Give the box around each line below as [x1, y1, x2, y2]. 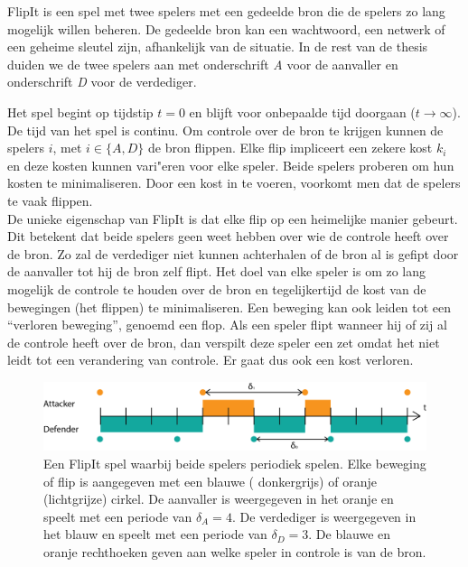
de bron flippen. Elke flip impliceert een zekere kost [148, 138, 433, 157]
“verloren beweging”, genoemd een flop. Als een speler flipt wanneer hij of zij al [7, 315, 447, 334]
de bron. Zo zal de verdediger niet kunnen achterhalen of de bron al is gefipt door [7, 244, 459, 263]
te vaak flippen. [7, 191, 93, 209]
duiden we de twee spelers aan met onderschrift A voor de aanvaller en [7, 54, 398, 73]
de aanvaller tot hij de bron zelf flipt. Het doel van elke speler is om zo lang [7, 262, 426, 281]
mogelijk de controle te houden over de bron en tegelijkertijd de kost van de [7, 279, 426, 298]
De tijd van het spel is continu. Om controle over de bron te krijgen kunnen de [7, 120, 444, 139]
